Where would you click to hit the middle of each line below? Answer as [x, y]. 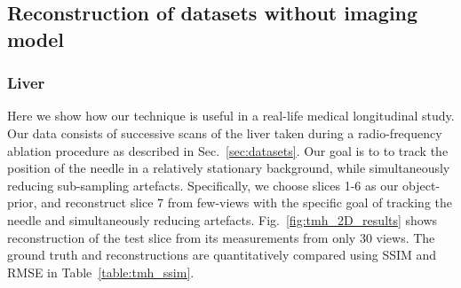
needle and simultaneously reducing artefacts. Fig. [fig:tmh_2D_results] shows [223, 219]
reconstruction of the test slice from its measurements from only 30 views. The [221, 237]
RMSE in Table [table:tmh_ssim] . [101, 272]
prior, [22, 202]
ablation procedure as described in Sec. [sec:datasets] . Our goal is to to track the [228, 150]
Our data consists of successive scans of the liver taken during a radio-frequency [225, 132]
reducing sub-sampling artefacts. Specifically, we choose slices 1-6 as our [203, 185]
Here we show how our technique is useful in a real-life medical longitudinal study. [231, 116]
